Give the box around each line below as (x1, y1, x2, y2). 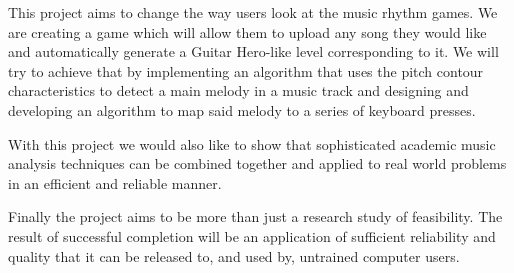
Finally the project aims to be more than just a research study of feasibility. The (8, 206, 503, 227)
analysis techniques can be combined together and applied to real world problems (8, 153, 507, 174)
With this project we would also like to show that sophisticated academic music (8, 133, 496, 154)
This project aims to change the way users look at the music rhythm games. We (8, 2, 498, 22)
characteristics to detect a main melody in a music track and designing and (8, 80, 469, 101)
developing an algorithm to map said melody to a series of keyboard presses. (8, 99, 476, 120)
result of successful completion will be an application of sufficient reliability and (8, 225, 496, 246)
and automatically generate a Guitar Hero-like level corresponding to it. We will (8, 41, 499, 62)
